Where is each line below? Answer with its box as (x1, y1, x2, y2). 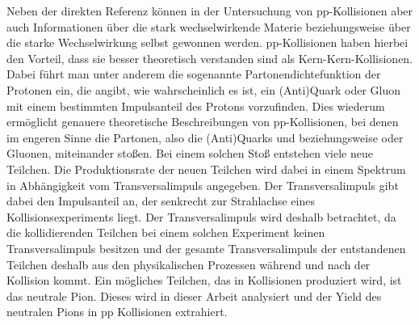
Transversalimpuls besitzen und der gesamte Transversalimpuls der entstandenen (6, 239, 406, 256)
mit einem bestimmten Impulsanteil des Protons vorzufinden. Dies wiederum (6, 97, 385, 114)
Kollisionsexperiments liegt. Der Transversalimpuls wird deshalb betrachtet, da (6, 208, 396, 225)
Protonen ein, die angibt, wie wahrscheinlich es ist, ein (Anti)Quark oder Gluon (6, 81, 400, 98)
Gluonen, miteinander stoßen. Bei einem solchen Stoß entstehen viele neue (6, 145, 373, 162)
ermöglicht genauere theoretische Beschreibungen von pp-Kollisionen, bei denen (6, 113, 399, 130)
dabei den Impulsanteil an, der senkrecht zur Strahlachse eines (6, 192, 315, 209)
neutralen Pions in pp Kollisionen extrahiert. (6, 303, 228, 320)
